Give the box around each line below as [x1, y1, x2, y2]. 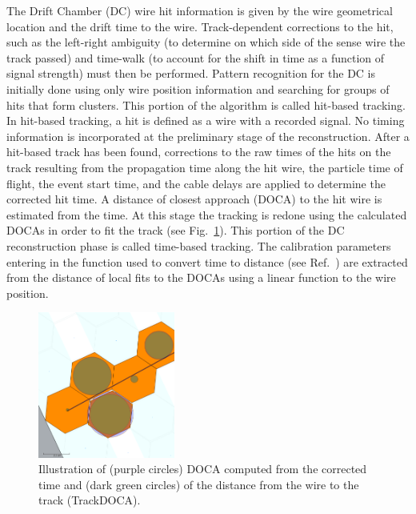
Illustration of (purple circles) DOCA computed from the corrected [38, 460, 367, 477]
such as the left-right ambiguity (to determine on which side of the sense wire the [6, 34, 406, 50]
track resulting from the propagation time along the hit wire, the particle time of [6, 159, 403, 175]
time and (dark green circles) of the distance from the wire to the [38, 476, 359, 492]
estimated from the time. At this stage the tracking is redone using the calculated [6, 206, 407, 223]
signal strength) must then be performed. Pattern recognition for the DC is [6, 65, 376, 82]
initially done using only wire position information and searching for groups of [6, 80, 390, 97]
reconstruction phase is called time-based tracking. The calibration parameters [6, 237, 391, 254]
